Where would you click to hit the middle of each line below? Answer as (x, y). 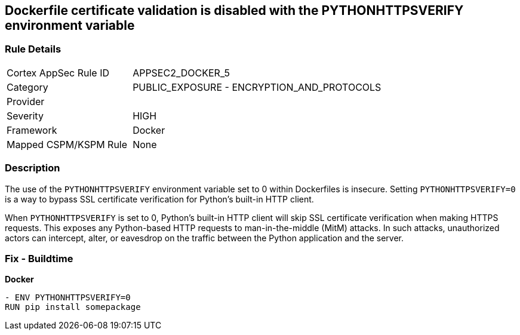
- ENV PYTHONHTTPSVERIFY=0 (68, 298)
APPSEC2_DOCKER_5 (181, 73)
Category (27, 87)
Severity (25, 116)
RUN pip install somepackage (73, 307)
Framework (32, 130)
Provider (26, 101)
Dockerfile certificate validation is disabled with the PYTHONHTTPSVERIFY (234, 10)
